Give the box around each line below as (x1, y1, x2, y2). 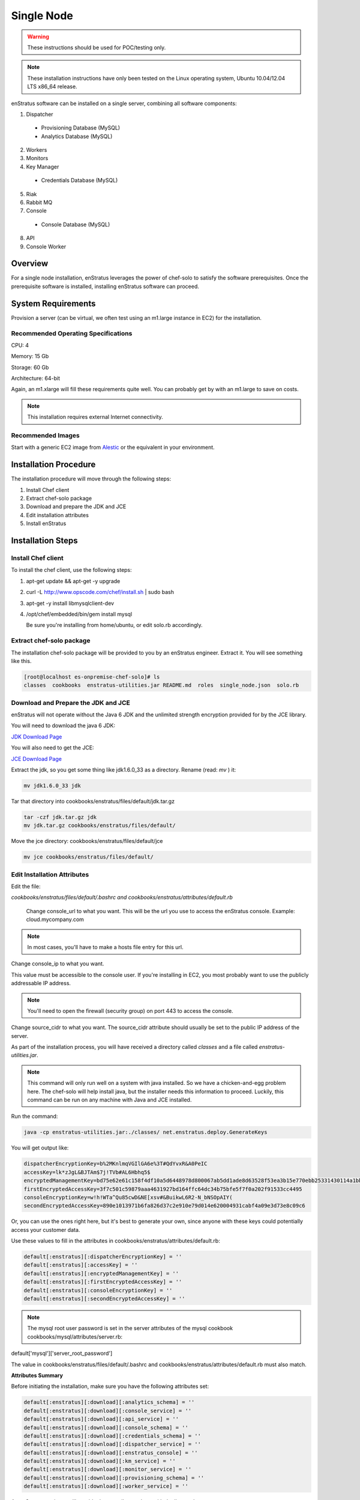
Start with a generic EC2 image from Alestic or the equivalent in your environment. (11, 444, 215, 451)
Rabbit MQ (26, 199, 53, 206)
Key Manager (26, 163, 59, 170)
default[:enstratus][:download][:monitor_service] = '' (23, 1466, 192, 1473)
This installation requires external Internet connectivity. (27, 413, 163, 421)
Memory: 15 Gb (11, 353, 49, 360)
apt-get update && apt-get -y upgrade (26, 577, 121, 584)
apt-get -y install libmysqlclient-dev (26, 599, 114, 607)
